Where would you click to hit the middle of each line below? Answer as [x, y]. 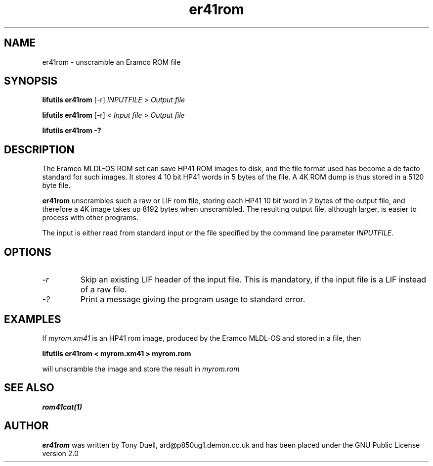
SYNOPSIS [31, 81]
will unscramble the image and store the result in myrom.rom [141, 369]
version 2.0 [60, 453]
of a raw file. [104, 290]
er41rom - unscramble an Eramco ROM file [111, 62]
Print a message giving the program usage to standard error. [193, 300]
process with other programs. [90, 218]
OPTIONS [28, 252]
